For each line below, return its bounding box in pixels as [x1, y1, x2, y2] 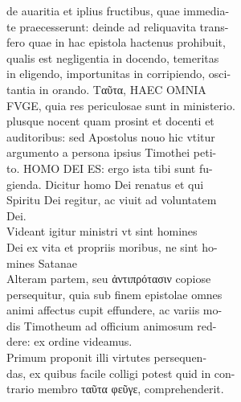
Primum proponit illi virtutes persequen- [6, 349, 207, 366]
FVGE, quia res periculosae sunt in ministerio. [6, 96, 235, 113]
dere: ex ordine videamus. [6, 333, 133, 350]
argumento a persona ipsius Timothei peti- [6, 144, 217, 161]
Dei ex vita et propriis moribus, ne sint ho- [6, 238, 218, 255]
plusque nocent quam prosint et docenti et [6, 113, 214, 129]
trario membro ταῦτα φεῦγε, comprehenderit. [6, 380, 224, 397]
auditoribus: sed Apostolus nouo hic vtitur [6, 128, 215, 145]
